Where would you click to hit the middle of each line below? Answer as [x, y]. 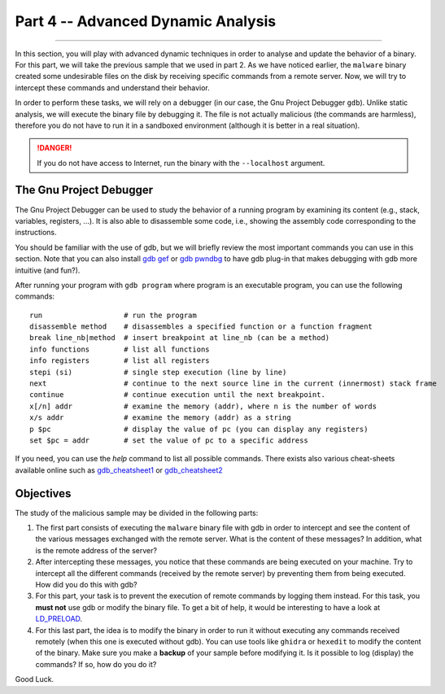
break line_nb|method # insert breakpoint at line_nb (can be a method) [180, 338]
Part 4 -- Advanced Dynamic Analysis [146, 21]
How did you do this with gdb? [86, 585]
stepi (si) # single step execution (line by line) [158, 372]
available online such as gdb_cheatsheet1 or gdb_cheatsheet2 [119, 470]
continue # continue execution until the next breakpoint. [177, 395]
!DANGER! [55, 148]
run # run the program [113, 315]
